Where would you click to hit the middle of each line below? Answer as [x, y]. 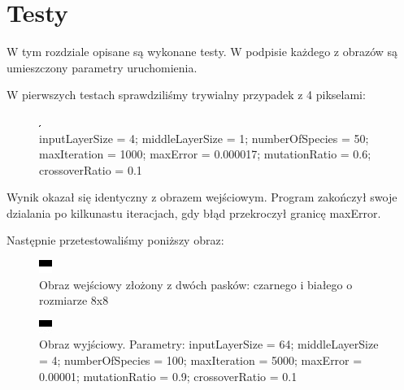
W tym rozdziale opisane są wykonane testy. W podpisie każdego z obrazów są [202, 52]
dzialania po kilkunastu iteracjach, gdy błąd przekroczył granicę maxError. [194, 212]
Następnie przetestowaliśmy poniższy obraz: [115, 240]
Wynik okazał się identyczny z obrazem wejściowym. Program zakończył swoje [202, 197]
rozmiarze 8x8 [74, 300]
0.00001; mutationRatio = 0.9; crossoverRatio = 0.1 [168, 376]
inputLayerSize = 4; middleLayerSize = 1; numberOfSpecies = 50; [204, 138]
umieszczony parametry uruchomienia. [102, 67]
